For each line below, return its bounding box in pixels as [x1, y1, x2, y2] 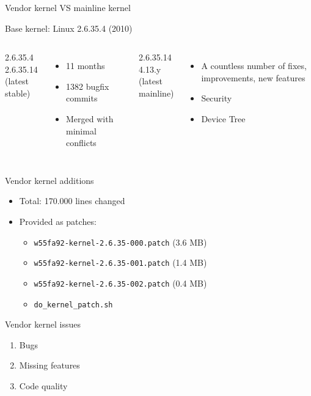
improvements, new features [201, 71, 306, 84]
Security [201, 92, 232, 105]
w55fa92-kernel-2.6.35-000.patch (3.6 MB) [34, 235, 207, 248]
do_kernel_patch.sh [34, 300, 113, 309]
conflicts [66, 136, 97, 149]
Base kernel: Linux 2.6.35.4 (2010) [5, 21, 133, 34]
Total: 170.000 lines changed [19, 194, 125, 207]
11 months [66, 59, 105, 72]
